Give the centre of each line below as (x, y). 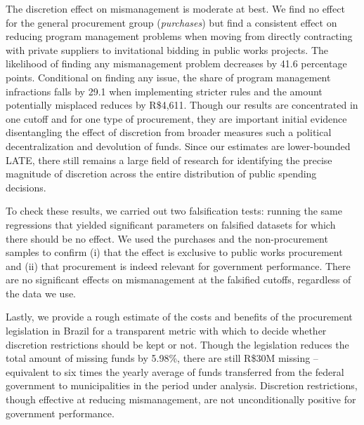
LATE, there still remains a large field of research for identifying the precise (169, 160)
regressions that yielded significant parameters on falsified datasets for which (171, 224)
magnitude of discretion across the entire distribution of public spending (161, 174)
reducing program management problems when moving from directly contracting (179, 36)
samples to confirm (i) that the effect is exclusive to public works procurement (174, 252)
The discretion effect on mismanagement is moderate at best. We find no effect (175, 8)
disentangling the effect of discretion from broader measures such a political (169, 132)
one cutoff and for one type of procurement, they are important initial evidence (176, 118)
